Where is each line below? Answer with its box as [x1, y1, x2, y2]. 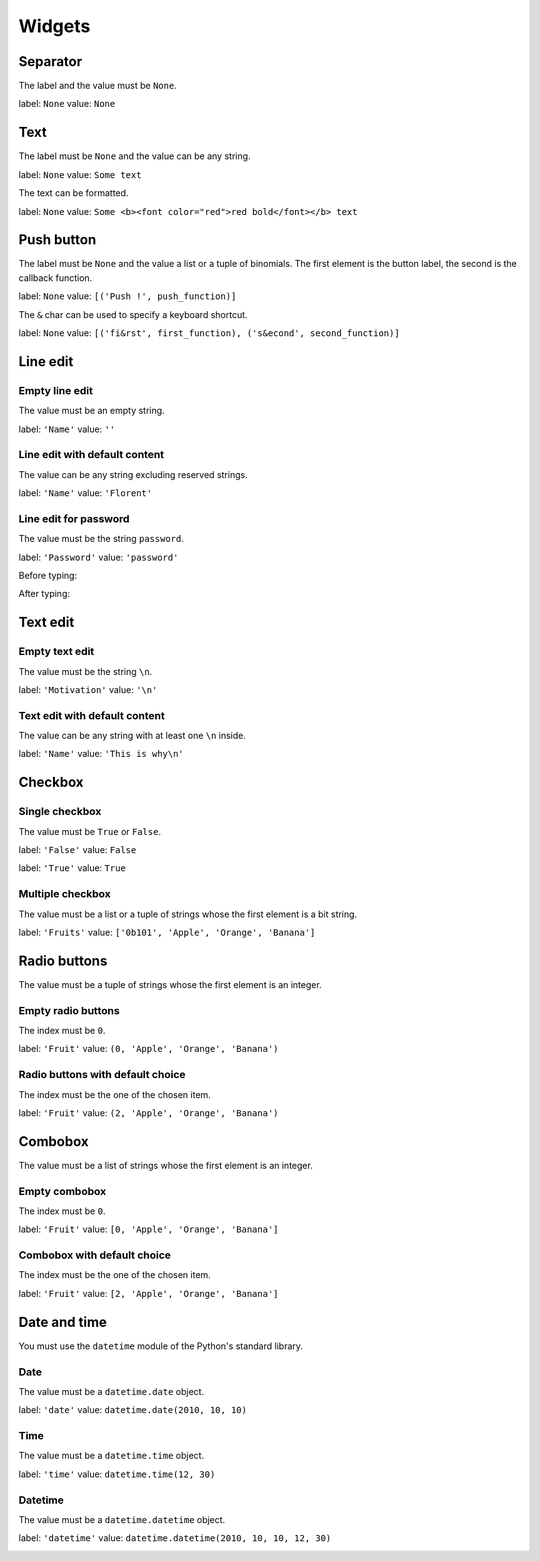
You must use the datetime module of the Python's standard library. [18, 1340, 304, 1352]
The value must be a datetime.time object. [18, 1450, 205, 1462]
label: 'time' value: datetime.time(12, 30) [18, 1468, 216, 1480]
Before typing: [18, 570, 78, 581]
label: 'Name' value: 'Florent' [18, 487, 153, 499]
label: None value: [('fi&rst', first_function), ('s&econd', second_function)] [18, 327, 400, 339]
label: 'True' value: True [18, 862, 127, 874]
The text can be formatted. [18, 187, 129, 199]
